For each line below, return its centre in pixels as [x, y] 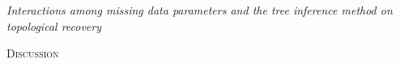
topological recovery [54, 26]
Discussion [33, 53]
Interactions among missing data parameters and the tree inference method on [200, 10]
